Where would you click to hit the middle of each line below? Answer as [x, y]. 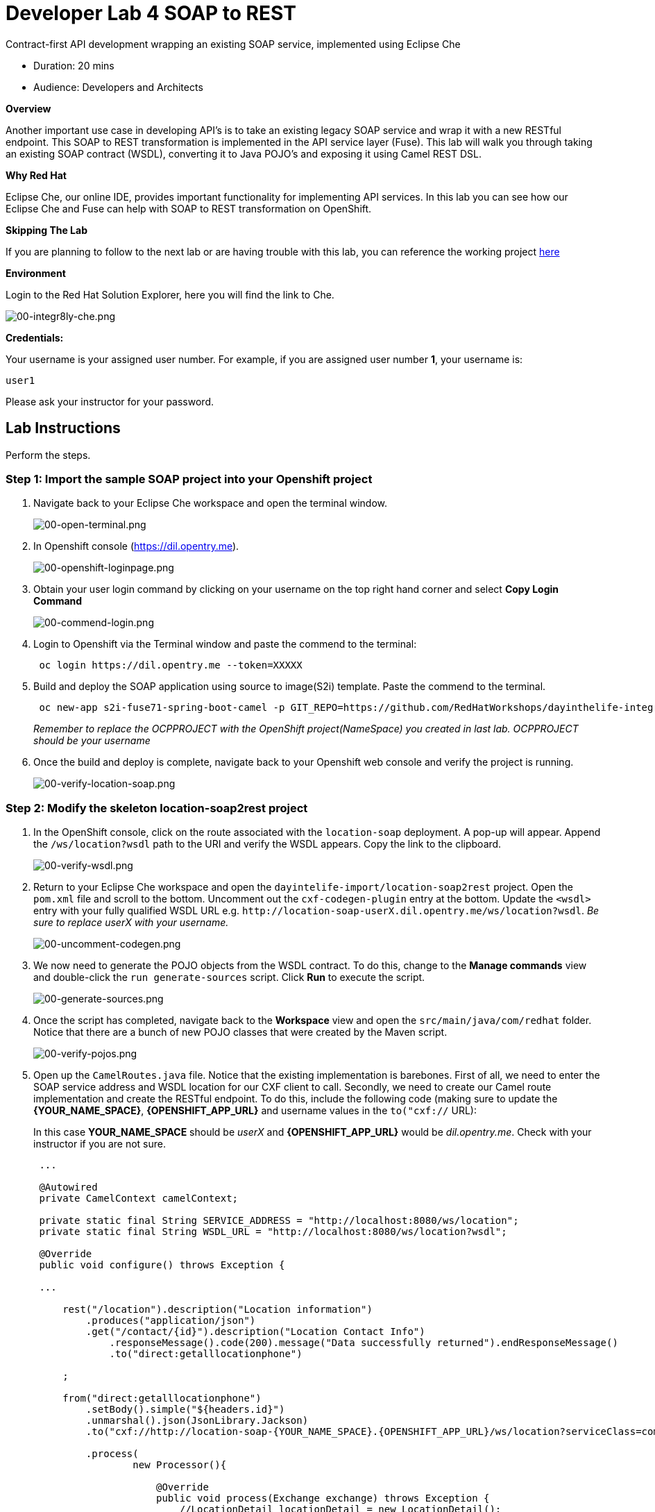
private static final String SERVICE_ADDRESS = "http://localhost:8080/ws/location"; [279, 1221]
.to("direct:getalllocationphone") [206, 1354]
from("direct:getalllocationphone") [162, 1398]
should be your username [92, 741]
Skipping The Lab [46, 230]
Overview [28, 108]
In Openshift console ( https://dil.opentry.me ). [136, 546]
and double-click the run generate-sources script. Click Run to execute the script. [229, 977]
